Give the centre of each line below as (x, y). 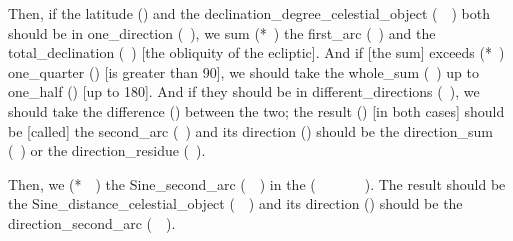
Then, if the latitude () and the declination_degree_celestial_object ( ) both (249, 13)
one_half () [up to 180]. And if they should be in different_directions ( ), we (244, 91)
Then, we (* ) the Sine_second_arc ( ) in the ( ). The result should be (257, 183)
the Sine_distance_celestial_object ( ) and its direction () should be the (235, 203)
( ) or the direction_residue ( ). (107, 150)
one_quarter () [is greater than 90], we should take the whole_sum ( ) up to (243, 71)
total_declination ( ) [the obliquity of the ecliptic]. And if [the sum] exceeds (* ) (256, 52)
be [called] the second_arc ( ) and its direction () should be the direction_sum (251, 130)
